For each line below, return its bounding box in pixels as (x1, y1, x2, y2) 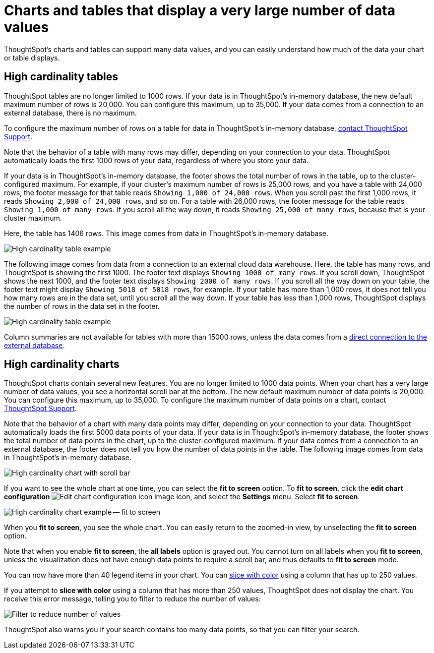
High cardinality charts (4, 358, 120, 371)
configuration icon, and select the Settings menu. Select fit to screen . (4, 492, 360, 501)
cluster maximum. (4, 213, 62, 222)
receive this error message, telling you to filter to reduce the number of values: (4, 594, 261, 603)
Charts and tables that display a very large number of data (4, 2, 395, 19)
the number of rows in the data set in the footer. (4, 301, 160, 310)
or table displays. (4, 53, 60, 62)
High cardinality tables (4, 70, 119, 83)
